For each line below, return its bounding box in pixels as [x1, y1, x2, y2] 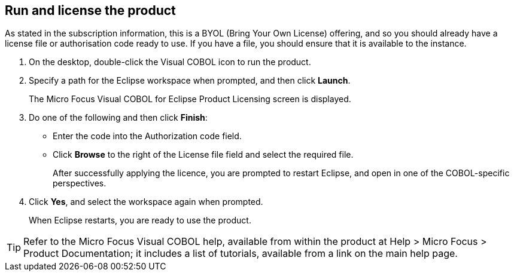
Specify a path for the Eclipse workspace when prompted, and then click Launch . [29, 75, 351, 86]
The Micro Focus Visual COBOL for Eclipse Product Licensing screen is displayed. [29, 94, 351, 105]
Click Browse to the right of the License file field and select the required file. [53, 149, 354, 160]
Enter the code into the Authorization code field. [53, 131, 242, 142]
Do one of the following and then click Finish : [29, 112, 208, 123]
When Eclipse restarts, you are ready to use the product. [29, 215, 251, 226]
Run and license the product [5, 3, 176, 18]
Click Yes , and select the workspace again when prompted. [29, 197, 263, 207]
